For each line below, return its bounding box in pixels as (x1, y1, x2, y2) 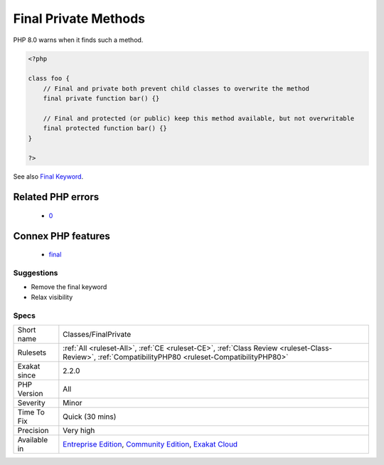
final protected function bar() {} (43, 125, 167, 132)
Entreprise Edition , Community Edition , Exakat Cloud (63, 439, 238, 449)
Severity (17, 397, 46, 407)
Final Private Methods (13, 11, 146, 26)
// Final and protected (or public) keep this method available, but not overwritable (43, 114, 355, 122)
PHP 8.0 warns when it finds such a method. (13, 36, 144, 44)
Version (17, 388, 43, 398)
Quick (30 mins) (63, 412, 117, 422)
